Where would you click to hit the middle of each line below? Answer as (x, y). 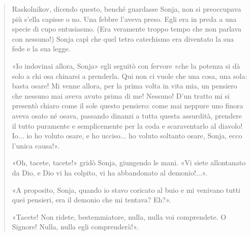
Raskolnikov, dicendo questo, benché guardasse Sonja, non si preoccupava (127, 9)
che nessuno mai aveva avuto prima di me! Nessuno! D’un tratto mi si (121, 95)
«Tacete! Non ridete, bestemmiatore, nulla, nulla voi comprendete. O (119, 216)
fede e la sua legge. (41, 49)
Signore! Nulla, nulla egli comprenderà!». (75, 227)
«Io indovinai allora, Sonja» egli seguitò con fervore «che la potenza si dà (126, 65)
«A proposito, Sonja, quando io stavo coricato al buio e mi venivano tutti (126, 189)
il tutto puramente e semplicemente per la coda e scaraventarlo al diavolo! (127, 125)
